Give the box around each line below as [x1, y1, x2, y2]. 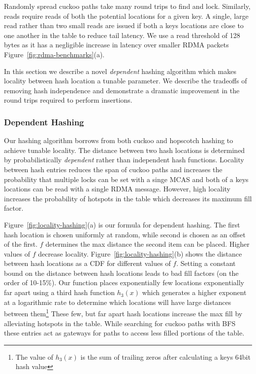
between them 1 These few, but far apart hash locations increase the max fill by [4, 307, 243, 318]
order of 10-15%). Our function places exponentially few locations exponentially [4, 277, 244, 288]
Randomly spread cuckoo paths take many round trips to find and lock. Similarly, [4, 1, 251, 11]
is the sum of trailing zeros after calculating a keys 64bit [80, 351, 251, 362]
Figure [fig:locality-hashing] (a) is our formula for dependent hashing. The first [4, 219, 240, 229]
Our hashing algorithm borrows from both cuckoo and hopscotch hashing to [4, 135, 233, 146]
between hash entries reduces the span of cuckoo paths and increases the [4, 164, 223, 174]
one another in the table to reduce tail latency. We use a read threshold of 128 [4, 30, 240, 40]
